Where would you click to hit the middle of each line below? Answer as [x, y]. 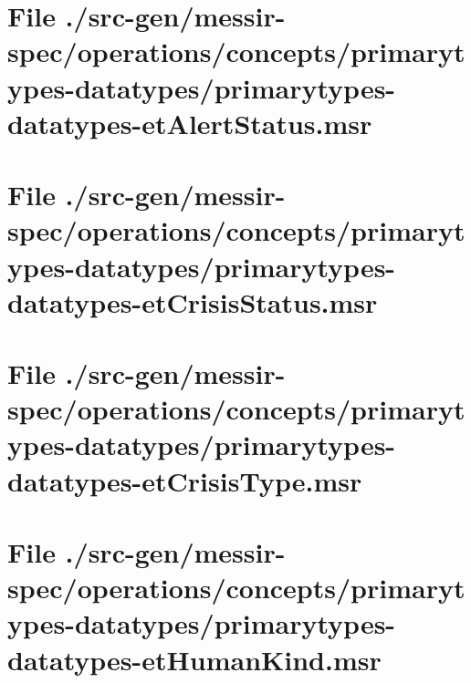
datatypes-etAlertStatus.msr [190, 123]
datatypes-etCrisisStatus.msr [193, 301]
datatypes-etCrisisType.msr [185, 480]
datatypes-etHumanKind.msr [194, 659]
